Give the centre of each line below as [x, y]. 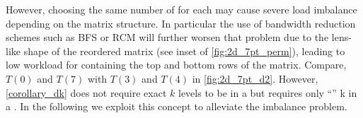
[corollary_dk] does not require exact [86, 92]
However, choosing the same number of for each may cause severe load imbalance [181, 9]
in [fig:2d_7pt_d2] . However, [255, 78]
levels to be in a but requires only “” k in [267, 92]
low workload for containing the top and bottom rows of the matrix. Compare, [176, 65]
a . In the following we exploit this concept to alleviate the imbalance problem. [177, 106]
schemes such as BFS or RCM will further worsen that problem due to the [167, 37]
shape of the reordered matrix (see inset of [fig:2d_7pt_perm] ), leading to [184, 51]
